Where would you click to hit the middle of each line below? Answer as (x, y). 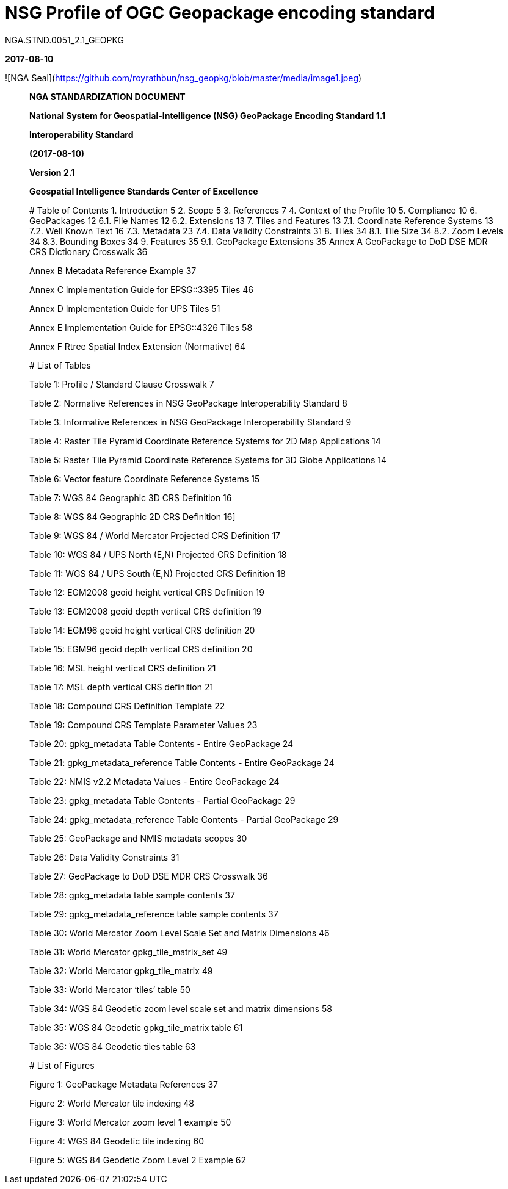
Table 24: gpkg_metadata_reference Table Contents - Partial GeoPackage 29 (184, 819)
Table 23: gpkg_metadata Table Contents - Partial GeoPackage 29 (162, 800)
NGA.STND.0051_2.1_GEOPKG (64, 40)
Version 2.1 (52, 172)
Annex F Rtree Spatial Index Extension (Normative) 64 (138, 346)
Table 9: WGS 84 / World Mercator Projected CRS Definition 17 (155, 535)
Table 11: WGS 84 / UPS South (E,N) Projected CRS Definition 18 (158, 573)
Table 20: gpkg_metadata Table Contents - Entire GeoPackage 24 (161, 743)
